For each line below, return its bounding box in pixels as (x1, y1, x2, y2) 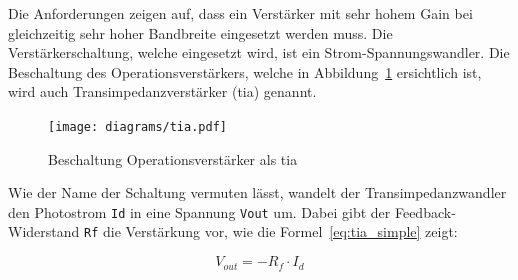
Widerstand (8, 221, 80, 242)
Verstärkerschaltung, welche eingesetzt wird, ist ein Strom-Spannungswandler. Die (8, 42, 510, 63)
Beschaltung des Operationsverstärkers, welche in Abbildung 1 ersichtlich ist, (8, 61, 482, 82)
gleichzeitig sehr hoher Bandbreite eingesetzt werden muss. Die (8, 22, 393, 43)
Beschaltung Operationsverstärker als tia (48, 148, 298, 169)
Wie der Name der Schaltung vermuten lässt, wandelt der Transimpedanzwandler (8, 182, 507, 203)
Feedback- (394, 201, 456, 222)
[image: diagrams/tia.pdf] (48, 119, 227, 134)
